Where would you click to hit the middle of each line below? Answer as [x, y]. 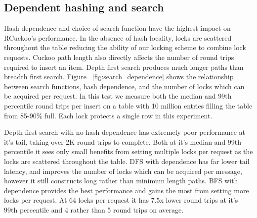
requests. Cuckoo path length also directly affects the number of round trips [119, 57]
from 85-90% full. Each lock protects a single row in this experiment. [108, 115]
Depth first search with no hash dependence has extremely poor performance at [125, 132]
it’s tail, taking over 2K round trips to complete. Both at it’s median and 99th [123, 141]
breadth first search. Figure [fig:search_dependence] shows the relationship [119, 77]
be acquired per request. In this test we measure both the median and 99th [118, 96]
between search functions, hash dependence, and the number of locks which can [124, 86]
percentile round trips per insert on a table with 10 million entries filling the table [128, 105]
